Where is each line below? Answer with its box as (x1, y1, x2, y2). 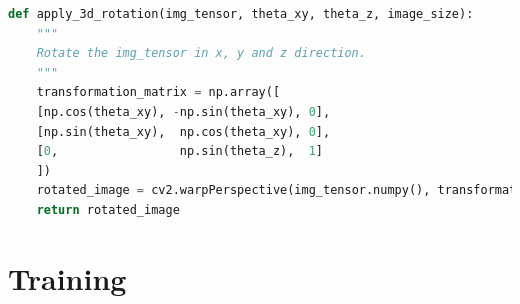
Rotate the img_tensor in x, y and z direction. (36, 46, 366, 61)
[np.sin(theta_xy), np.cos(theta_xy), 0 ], (36, 124, 331, 139)
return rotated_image (36, 202, 180, 217)
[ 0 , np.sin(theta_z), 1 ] (36, 144, 324, 159)
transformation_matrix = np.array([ (36, 85, 281, 100)
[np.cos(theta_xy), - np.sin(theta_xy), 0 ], (36, 104, 331, 119)
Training (8, 257, 127, 298)
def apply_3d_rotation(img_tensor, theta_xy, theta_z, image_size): (8, 7, 474, 21)
